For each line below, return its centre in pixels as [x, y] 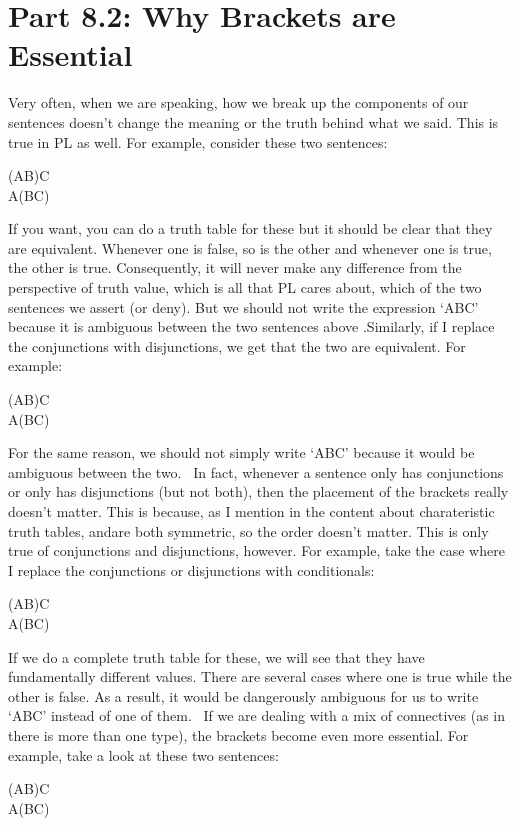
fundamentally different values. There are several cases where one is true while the [260, 676]
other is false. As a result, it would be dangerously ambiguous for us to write [243, 695]
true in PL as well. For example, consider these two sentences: [198, 141]
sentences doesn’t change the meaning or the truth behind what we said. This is [253, 121]
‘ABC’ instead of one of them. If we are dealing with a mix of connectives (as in [257, 715]
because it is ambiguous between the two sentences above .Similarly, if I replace [251, 326]
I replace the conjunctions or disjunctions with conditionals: [191, 569]
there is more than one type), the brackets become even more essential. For [238, 734]
